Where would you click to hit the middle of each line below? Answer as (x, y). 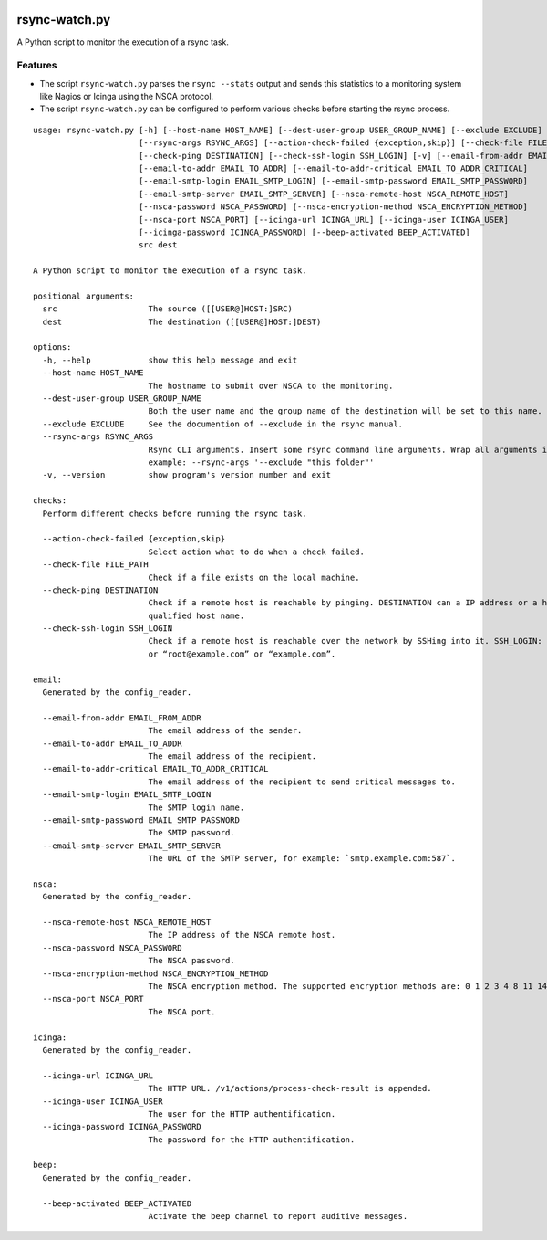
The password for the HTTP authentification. (252, 1140)
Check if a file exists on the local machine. (254, 577)
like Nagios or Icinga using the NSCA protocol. (127, 97)
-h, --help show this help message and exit (170, 360)
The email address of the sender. (225, 731)
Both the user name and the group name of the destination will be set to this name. (345, 411)
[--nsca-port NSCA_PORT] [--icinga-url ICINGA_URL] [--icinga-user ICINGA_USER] (324, 220)
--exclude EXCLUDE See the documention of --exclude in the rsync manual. (223, 424)
